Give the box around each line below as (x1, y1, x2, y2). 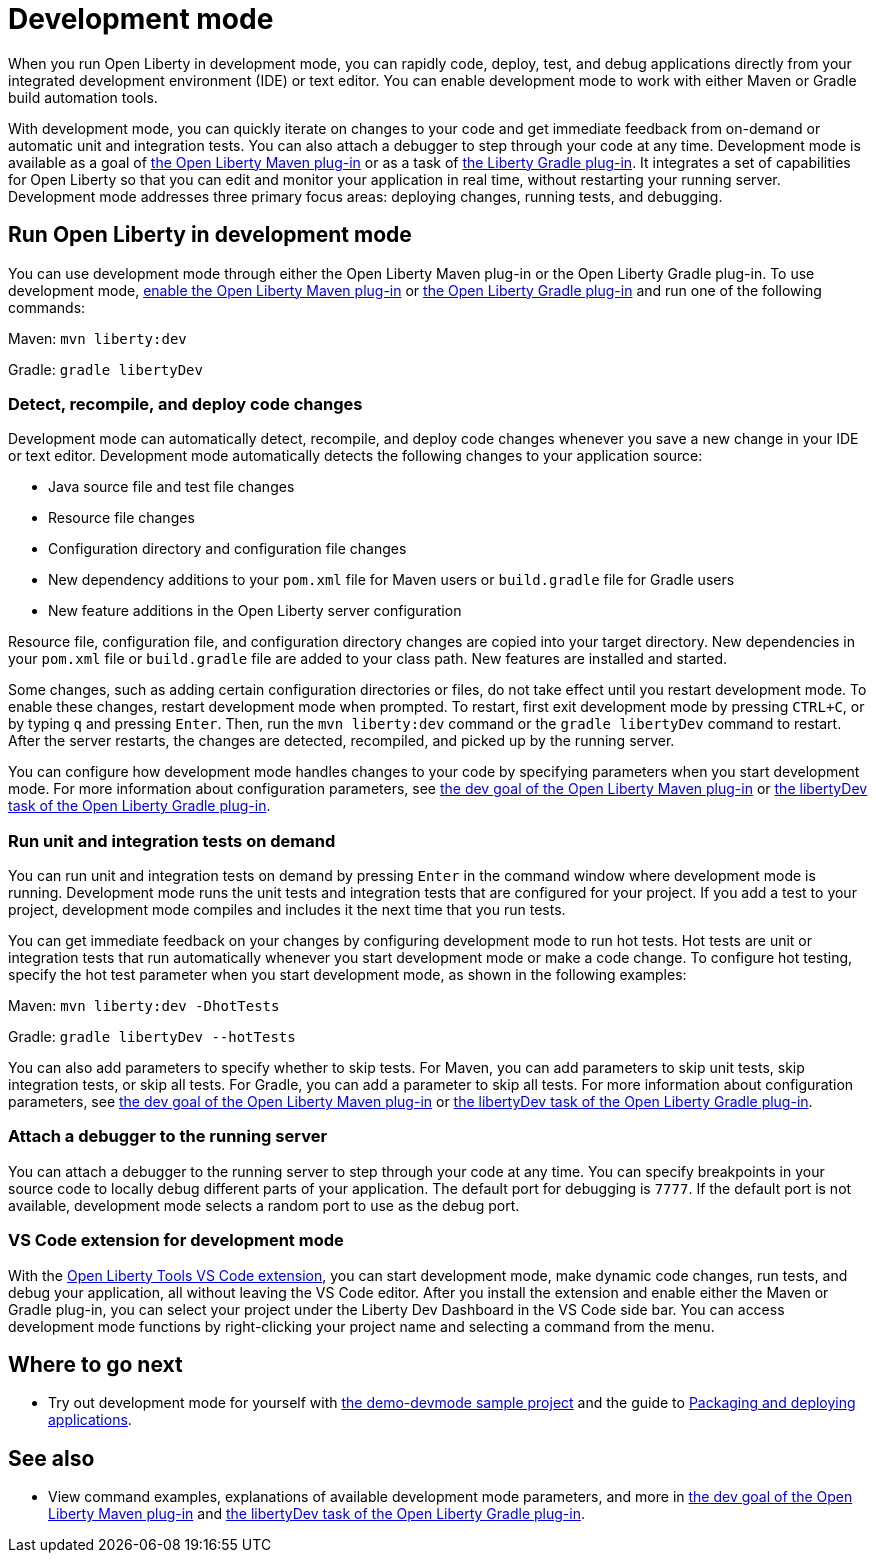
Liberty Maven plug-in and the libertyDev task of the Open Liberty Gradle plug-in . (48, 1505, 585, 1523)
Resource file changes (48, 509, 195, 527)
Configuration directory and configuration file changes (48, 540, 407, 558)
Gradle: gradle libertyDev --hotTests (8, 1028, 296, 1046)
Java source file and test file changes (48, 478, 295, 496)
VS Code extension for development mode (8, 1230, 344, 1251)
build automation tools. (8, 88, 158, 106)
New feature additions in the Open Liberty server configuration (48, 602, 462, 620)
